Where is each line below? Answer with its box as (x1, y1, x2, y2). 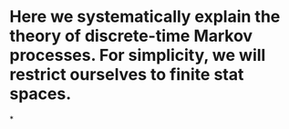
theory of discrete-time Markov (9, 25, 253, 46)
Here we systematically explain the (9, 6, 281, 27)
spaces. (9, 84, 72, 104)
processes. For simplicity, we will (9, 45, 266, 65)
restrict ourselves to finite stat (9, 64, 244, 85)
